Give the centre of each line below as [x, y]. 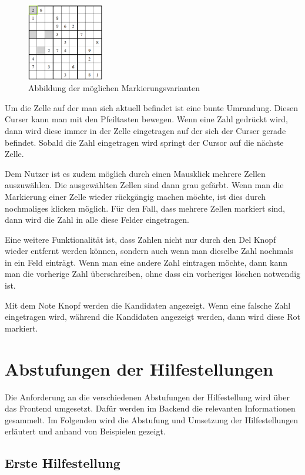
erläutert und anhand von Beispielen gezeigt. [85, 431]
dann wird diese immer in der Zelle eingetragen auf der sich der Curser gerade [145, 130]
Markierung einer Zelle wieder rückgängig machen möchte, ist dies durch [135, 196]
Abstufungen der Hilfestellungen [139, 368]
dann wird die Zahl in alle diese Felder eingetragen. [97, 220]
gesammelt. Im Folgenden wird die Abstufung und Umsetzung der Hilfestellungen [152, 419]
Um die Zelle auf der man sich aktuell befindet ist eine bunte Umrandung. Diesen [152, 107]
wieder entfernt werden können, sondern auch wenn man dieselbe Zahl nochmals [149, 251]
